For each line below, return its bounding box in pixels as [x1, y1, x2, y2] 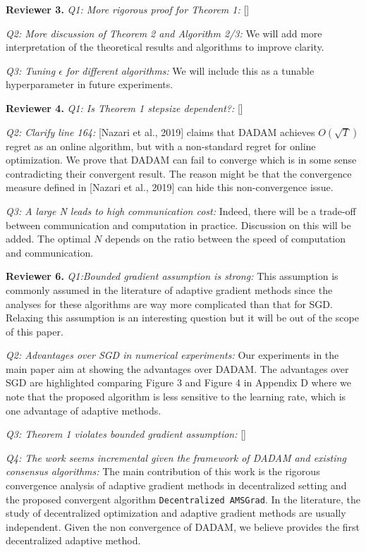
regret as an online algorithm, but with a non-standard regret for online [6, 138, 316, 153]
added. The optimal [6, 231, 91, 246]
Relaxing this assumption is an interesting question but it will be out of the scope [6, 310, 359, 325]
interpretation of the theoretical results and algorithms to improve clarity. [6, 39, 324, 54]
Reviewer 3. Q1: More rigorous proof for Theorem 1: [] [6, 2, 250, 16]
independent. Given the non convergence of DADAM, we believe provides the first [6, 519, 360, 534]
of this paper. [6, 324, 63, 338]
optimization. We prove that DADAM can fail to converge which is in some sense [6, 152, 357, 167]
